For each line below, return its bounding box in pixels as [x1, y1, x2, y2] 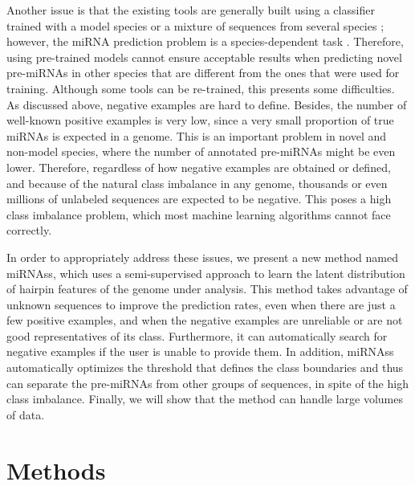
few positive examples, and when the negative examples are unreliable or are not [6, 312, 403, 329]
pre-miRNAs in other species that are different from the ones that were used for [6, 64, 400, 81]
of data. [6, 406, 45, 423]
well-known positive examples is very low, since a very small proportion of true [6, 112, 394, 129]
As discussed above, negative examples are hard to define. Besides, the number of [6, 96, 407, 112]
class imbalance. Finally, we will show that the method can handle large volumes [6, 390, 404, 407]
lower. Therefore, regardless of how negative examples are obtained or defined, [6, 158, 391, 175]
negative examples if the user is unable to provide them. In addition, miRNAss [6, 343, 394, 360]
